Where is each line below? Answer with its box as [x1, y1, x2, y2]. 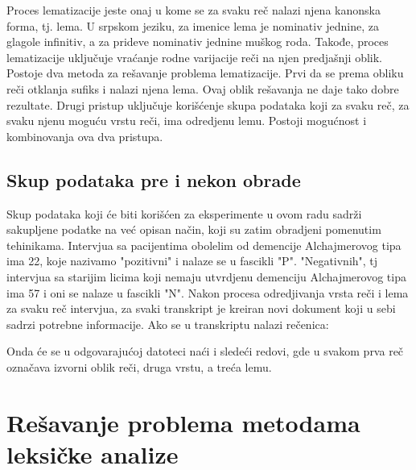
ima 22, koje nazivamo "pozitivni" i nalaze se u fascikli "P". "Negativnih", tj [6, 252, 378, 269]
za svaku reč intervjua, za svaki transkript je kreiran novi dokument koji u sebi [6, 300, 396, 317]
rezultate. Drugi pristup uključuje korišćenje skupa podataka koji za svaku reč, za [6, 96, 410, 113]
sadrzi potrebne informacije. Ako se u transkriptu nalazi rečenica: [6, 315, 329, 332]
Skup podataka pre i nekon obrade [6, 167, 301, 192]
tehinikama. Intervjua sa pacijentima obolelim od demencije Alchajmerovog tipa [6, 236, 402, 253]
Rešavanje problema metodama [6, 406, 360, 439]
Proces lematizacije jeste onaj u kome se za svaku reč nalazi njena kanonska [6, 2, 381, 18]
